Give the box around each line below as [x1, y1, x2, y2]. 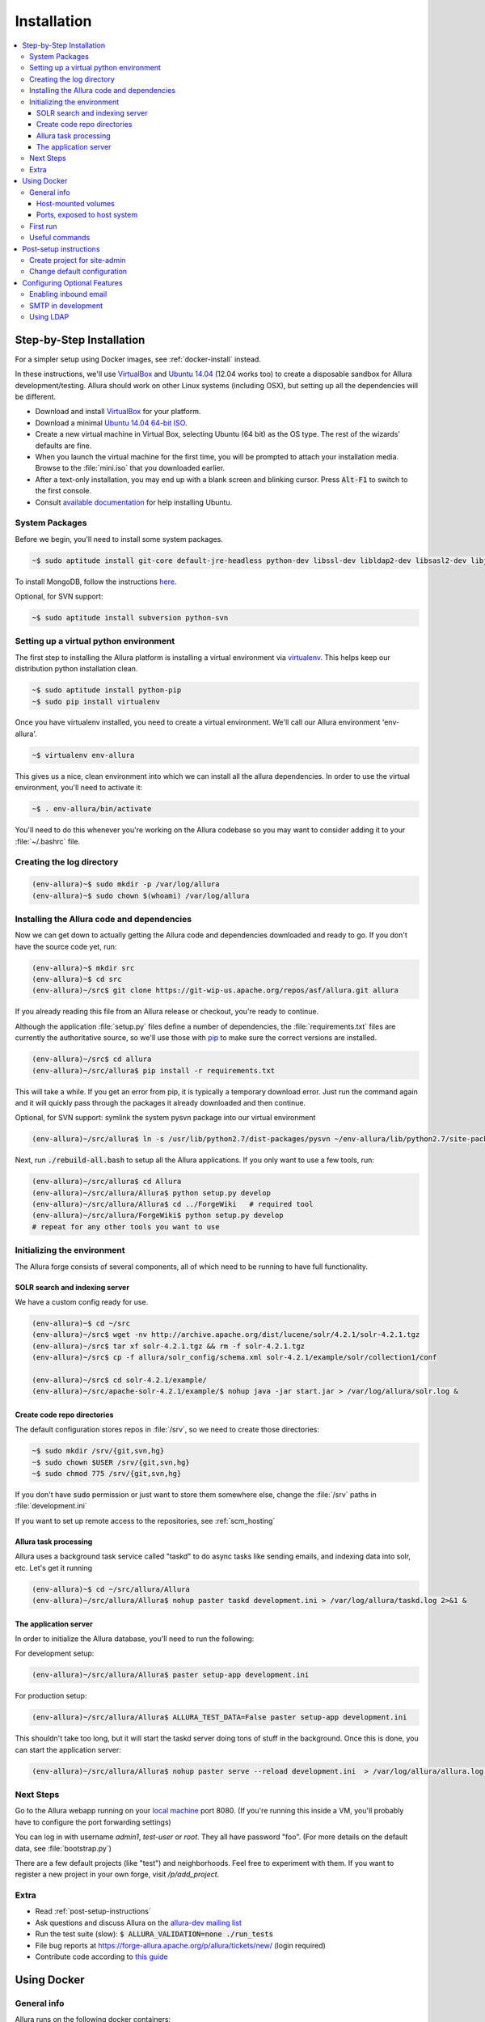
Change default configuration [29, 267, 128, 277]
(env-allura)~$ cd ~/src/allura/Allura [32, 1584, 190, 1593]
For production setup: [15, 1691, 87, 1701]
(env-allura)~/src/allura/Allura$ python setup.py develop [32, 1188, 271, 1197]
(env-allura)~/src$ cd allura [32, 1055, 152, 1064]
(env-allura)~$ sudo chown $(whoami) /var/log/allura [32, 890, 250, 900]
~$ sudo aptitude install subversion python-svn [32, 613, 229, 622]
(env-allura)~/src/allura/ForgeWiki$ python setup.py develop [32, 1211, 284, 1220]
